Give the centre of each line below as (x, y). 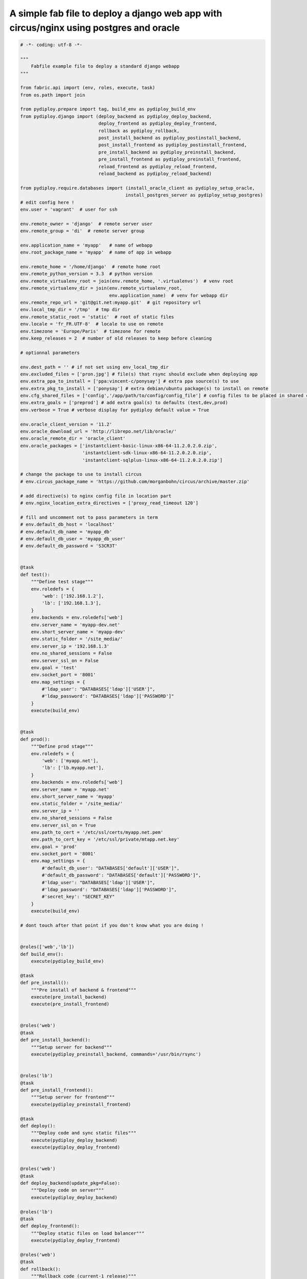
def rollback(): (41, 1269)
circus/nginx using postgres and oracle (95, 28)
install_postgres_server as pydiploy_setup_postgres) (194, 195)
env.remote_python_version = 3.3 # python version (86, 274)
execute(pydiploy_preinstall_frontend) (81, 1104)
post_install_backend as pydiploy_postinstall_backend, (170, 138)
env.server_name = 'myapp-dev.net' (75, 625)
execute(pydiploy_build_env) (68, 961)
